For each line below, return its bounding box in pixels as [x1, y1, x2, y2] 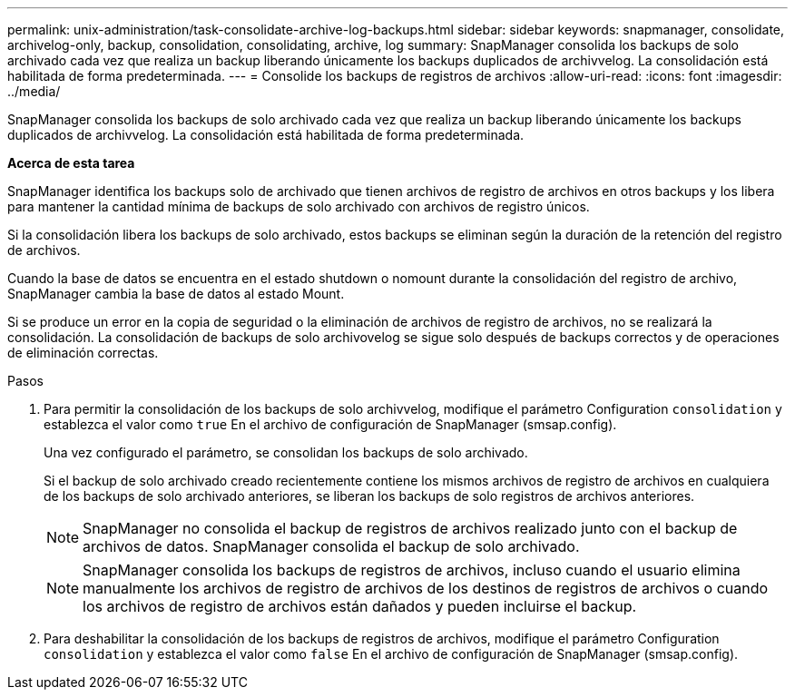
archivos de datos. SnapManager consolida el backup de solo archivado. [83, 537, 580, 555]
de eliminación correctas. [7, 345, 159, 360]
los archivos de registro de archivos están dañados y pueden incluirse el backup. [83, 597, 637, 615]
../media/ [7, 83, 61, 99]
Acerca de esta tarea [7, 155, 135, 171]
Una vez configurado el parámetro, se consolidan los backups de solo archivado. [44, 445, 528, 460]
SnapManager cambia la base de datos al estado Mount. [7, 286, 345, 301]
